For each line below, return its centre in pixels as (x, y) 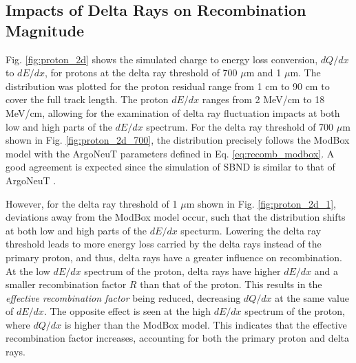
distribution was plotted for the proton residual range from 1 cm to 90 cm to (168, 86)
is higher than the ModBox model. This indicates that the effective (206, 324)
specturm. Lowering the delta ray (251, 230)
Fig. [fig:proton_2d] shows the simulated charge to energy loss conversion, (162, 59)
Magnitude (45, 30)
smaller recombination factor (66, 284)
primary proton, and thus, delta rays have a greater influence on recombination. (174, 257)
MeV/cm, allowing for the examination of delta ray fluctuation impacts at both (173, 112)
